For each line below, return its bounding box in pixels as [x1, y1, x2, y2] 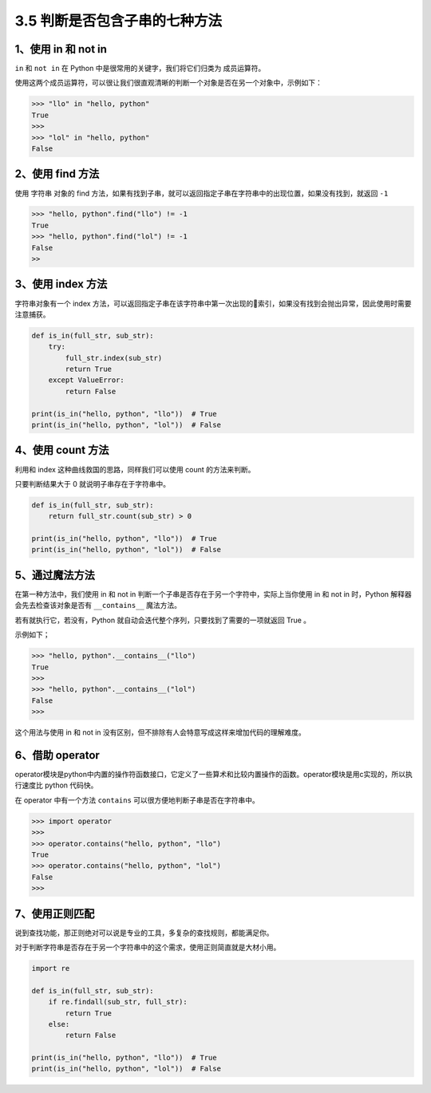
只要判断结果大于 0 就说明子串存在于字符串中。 [14, 479, 171, 488]
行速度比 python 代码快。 [14, 780, 98, 790]
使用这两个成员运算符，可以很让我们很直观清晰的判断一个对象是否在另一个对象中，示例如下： [14, 78, 322, 88]
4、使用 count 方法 [14, 444, 109, 457]
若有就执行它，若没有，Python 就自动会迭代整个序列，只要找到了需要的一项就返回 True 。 [14, 615, 311, 625]
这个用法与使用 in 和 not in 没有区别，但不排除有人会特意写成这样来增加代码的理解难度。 [14, 728, 306, 737]
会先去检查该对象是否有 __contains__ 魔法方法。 [14, 601, 182, 610]
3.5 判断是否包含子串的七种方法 [14, 12, 223, 30]
